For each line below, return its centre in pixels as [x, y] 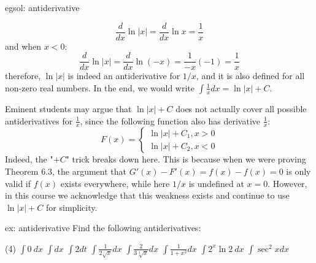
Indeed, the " [29, 159]
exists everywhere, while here [115, 183]
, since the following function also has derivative [170, 120]
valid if [18, 183]
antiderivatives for [39, 120]
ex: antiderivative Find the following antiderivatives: [103, 228]
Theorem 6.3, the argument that [66, 171]
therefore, [23, 76]
